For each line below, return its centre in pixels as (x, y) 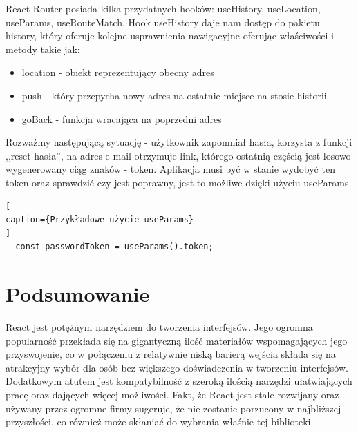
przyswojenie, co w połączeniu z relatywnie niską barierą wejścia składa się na (171, 354)
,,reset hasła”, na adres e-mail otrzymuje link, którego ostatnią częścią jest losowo (178, 155)
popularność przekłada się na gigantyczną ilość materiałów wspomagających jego (177, 340)
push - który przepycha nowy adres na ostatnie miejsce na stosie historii (174, 95)
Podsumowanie (78, 294)
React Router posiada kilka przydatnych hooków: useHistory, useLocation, (163, 8)
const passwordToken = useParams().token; (114, 247)
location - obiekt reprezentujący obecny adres (118, 72)
